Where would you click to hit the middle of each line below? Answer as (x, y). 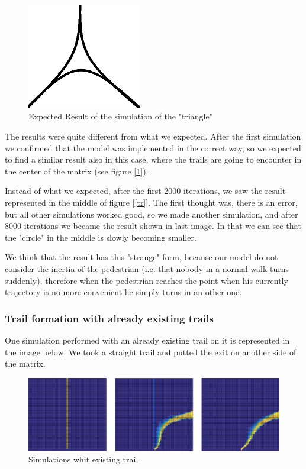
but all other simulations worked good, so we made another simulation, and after (152, 214)
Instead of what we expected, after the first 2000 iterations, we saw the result (145, 191)
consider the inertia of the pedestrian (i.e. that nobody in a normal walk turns (147, 269)
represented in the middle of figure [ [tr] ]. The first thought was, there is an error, (151, 203)
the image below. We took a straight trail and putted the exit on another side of (151, 352)
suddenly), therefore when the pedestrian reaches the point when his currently (146, 280)
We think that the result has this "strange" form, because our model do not (141, 257)
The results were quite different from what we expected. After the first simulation (153, 136)
